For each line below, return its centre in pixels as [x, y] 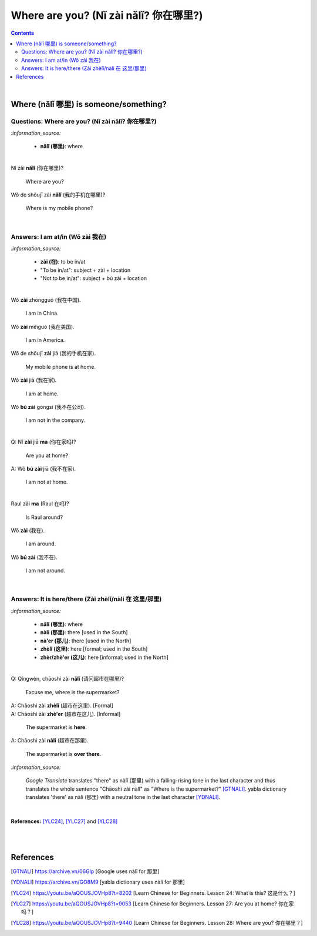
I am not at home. [47, 482]
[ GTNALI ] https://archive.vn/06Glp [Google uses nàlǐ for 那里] [85, 871]
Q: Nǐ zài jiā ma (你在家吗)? [43, 442]
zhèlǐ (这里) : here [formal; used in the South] [94, 649]
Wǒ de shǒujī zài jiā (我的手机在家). [53, 354]
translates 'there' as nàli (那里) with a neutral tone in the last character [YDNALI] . [123, 797]
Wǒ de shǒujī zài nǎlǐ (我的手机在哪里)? [58, 195]
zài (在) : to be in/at [63, 262]
